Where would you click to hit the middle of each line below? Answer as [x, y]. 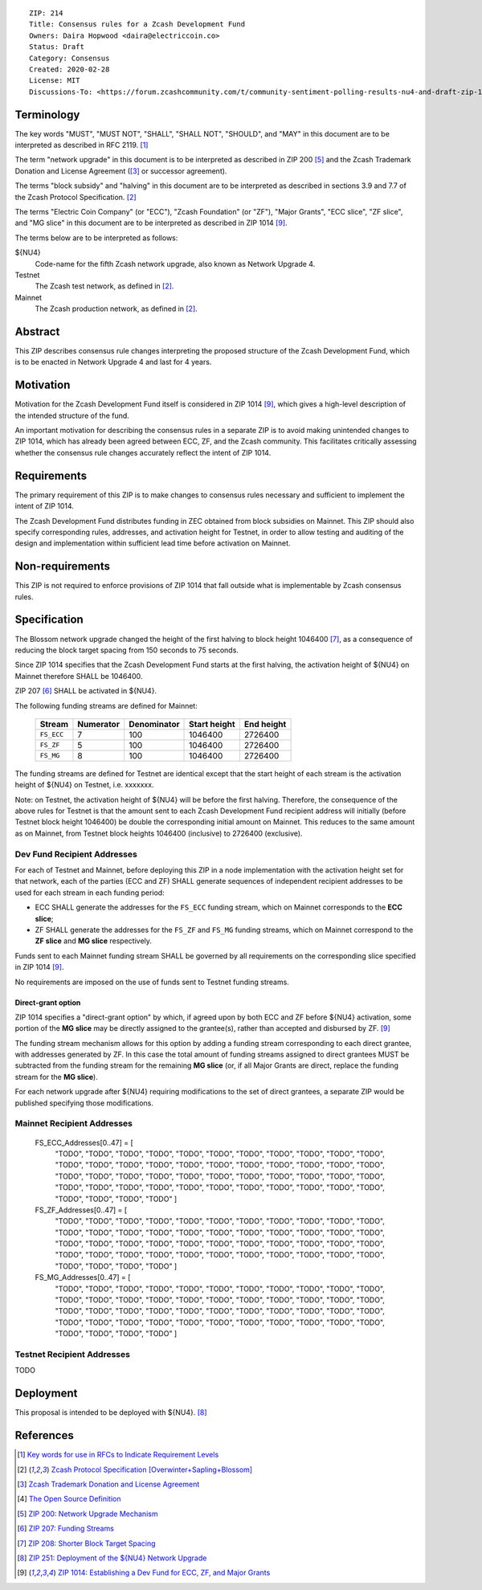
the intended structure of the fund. [72, 415]
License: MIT [55, 81]
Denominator [154, 724]
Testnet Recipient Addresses [72, 1354]
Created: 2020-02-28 [69, 69]
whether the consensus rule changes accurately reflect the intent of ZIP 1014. [143, 452]
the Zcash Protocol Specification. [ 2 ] [76, 197]
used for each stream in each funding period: [90, 893]
